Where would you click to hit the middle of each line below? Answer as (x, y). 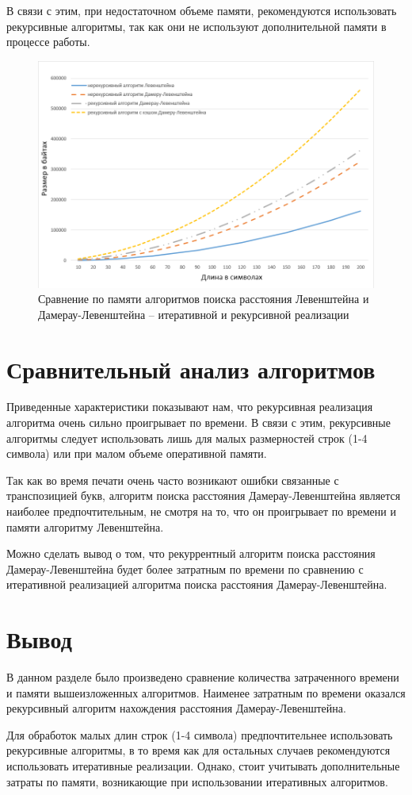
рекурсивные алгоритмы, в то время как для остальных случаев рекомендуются (198, 750)
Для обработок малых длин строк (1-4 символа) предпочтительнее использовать (200, 734)
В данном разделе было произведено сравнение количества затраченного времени (203, 677)
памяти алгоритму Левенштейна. (85, 526)
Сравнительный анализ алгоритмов (191, 369)
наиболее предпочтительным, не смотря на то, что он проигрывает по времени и (201, 511)
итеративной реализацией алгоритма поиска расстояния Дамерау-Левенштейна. (197, 584)
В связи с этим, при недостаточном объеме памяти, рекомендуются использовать (202, 10)
